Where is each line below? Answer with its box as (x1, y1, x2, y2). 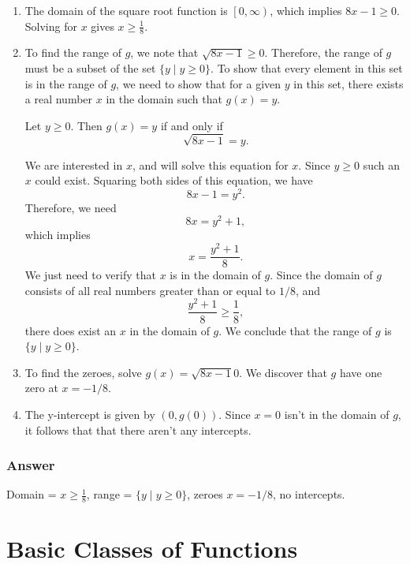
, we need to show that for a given (116, 75, 281, 92)
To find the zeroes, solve (24, 364, 142, 380)
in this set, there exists (293, 75, 404, 92)
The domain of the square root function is (24, 2, 228, 18)
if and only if (160, 117, 223, 133)
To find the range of (24, 44, 121, 61)
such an (363, 156, 401, 173)
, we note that (130, 44, 199, 61)
